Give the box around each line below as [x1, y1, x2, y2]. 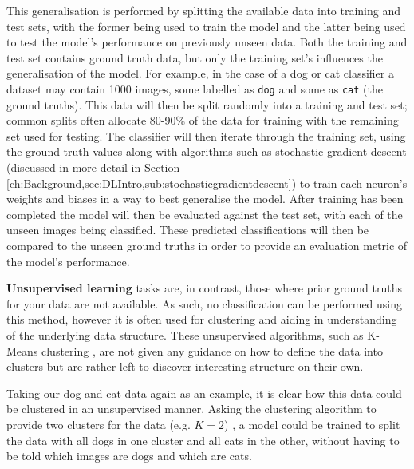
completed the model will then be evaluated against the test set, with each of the [6, 205, 403, 222]
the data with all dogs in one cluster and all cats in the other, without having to [6, 431, 400, 448]
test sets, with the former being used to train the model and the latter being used [6, 18, 406, 34]
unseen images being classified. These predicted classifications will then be [6, 221, 369, 238]
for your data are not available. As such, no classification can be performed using [6, 295, 403, 312]
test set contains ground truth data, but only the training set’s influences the [6, 49, 383, 66]
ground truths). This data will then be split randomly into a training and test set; [6, 96, 408, 113]
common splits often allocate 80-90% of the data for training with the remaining [6, 112, 399, 129]
